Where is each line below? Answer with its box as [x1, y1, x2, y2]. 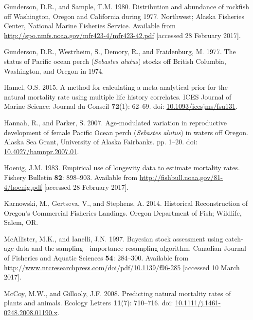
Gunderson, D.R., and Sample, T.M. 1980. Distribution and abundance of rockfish [4, 1, 249, 11]
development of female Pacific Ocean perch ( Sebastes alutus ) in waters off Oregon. [4, 127, 248, 137]
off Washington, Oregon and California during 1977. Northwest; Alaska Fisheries [4, 11, 244, 21]
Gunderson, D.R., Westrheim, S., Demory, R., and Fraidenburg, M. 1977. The [4, 46, 236, 57]
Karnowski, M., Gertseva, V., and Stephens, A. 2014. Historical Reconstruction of [4, 198, 248, 208]
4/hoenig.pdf [4, 181, 42, 192]
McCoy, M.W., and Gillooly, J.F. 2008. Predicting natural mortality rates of [4, 288, 231, 298]
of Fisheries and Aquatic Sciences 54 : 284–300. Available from [4, 253, 189, 263]
